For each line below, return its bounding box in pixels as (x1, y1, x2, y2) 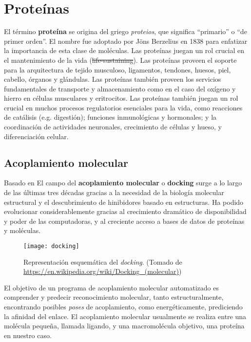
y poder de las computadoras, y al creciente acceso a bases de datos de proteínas (4, 216, 245, 226)
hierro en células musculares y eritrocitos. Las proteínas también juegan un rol (4, 93, 238, 103)
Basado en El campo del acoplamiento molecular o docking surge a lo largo (4, 178, 242, 188)
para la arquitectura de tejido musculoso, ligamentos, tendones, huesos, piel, (4, 64, 231, 74)
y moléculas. (4, 225, 41, 235)
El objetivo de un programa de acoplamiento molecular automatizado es (4, 282, 219, 292)
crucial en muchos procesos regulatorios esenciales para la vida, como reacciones (4, 102, 243, 112)
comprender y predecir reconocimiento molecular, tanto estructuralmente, (4, 292, 224, 302)
